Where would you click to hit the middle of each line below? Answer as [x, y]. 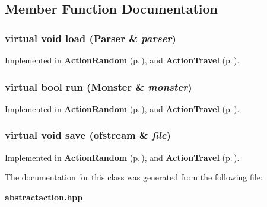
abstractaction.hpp [44, 197]
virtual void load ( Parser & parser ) [90, 38]
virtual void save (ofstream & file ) [88, 135]
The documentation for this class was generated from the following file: [134, 177]
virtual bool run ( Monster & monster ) [98, 86]
